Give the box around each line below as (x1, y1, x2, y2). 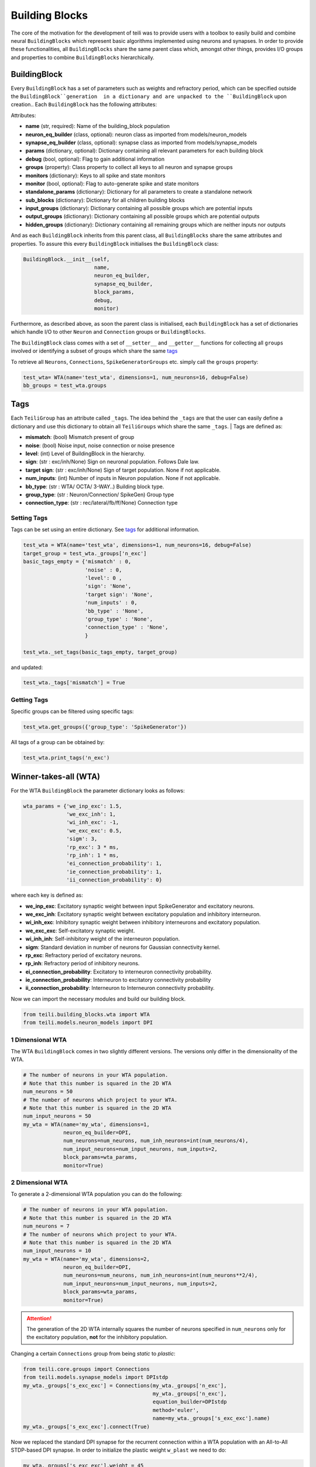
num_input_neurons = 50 (23, 1113, 92, 1120)
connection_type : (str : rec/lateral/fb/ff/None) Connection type (25, 499, 178, 506)
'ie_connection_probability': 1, (66, 868, 162, 875)
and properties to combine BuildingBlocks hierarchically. (11, 53, 154, 61)
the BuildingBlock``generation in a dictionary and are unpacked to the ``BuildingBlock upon (11, 93, 287, 100)
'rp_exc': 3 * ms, (66, 844, 119, 850)
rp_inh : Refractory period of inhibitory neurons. (25, 960, 140, 967)
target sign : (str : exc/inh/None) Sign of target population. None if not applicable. (25, 467, 221, 474)
